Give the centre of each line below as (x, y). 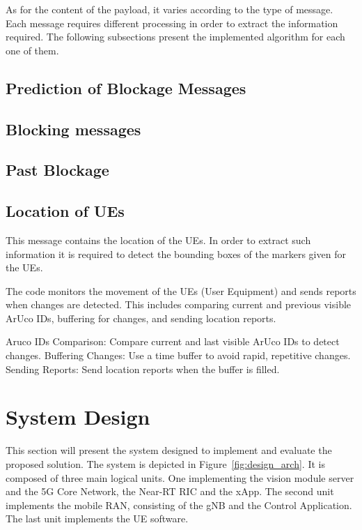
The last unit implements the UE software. (97, 518)
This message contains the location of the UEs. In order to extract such (158, 240)
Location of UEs (65, 211)
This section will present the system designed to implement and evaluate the (169, 450)
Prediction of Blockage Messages (126, 88)
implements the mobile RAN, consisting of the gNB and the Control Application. (179, 505)
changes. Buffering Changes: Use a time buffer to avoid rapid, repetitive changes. (178, 355)
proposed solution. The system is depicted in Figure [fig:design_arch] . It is (165, 463)
